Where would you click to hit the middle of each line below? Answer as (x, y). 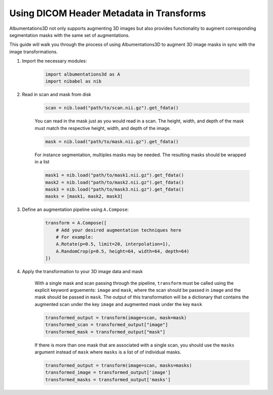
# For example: (75, 237)
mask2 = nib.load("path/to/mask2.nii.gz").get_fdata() (115, 182)
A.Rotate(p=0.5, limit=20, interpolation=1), (113, 244)
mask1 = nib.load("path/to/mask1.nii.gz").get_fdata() (115, 175)
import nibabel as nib (73, 81)
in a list (42, 162)
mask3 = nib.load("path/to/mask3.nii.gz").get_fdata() (115, 189)
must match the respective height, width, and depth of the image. (103, 128)
